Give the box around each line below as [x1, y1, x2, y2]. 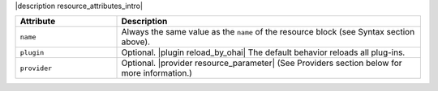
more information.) [121, 68, 192, 79]
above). [121, 36, 150, 48]
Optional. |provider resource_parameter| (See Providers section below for [121, 57, 402, 68]
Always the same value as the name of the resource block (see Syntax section [121, 27, 415, 38]
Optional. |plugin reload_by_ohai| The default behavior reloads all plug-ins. [121, 47, 406, 58]
